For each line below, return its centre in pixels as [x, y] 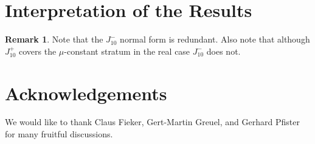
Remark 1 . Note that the [54, 39]
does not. [223, 51]
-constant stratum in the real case [127, 51]
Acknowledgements [86, 93]
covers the [38, 51]
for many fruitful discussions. [59, 134]
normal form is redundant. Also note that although [215, 39]
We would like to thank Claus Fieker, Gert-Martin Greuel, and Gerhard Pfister [152, 122]
